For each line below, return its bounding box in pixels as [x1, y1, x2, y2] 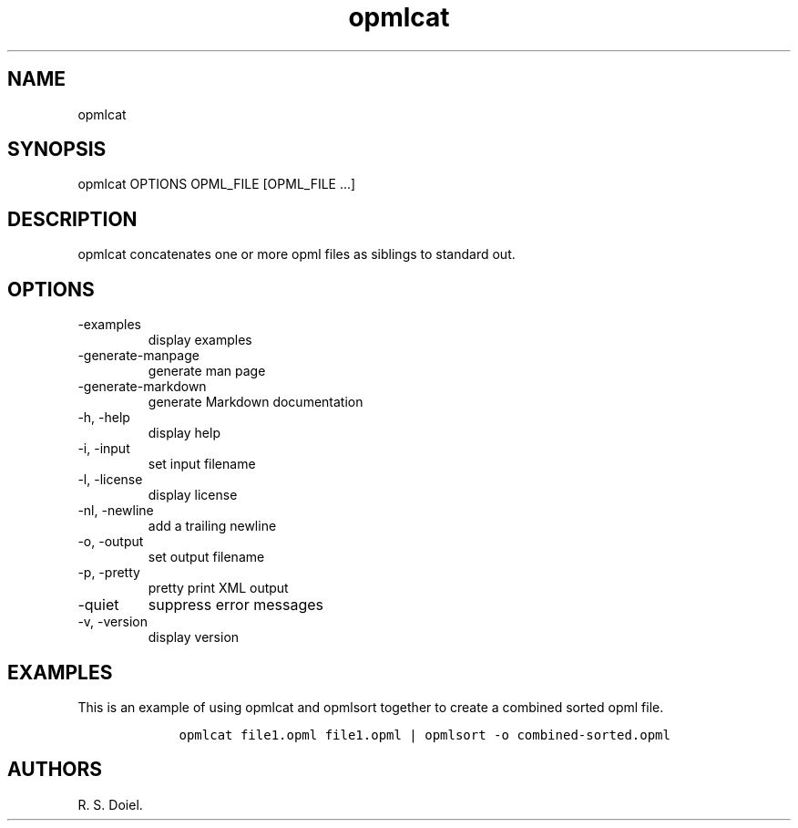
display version [148, 629, 240, 646]
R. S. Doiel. [77, 796, 143, 812]
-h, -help [77, 409, 130, 426]
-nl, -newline [77, 502, 154, 519]
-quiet [77, 595, 119, 615]
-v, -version [77, 614, 148, 630]
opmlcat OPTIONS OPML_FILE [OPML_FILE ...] [77, 176, 356, 192]
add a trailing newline [148, 518, 277, 534]
